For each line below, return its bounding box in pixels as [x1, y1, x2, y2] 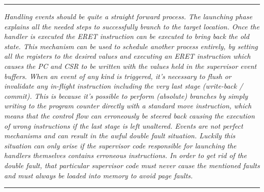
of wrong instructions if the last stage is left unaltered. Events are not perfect [4, 120, 243, 131]
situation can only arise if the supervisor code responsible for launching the [4, 140, 237, 150]
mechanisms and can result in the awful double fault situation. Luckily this [4, 130, 236, 141]
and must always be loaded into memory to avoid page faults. [4, 170, 193, 180]
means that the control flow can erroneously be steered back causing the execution [4, 110, 255, 121]
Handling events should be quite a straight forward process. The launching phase [4, 11, 252, 21]
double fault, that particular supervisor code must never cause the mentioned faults [4, 160, 260, 170]
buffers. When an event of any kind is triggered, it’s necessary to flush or [4, 70, 232, 81]
